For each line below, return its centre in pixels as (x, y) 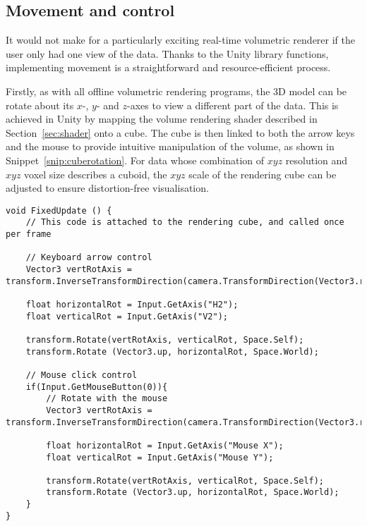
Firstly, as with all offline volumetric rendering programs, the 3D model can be (176, 91)
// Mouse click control (82, 375)
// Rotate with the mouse (107, 399)
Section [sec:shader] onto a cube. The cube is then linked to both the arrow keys (180, 132)
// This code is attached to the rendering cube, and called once (185, 222)
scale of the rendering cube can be (263, 174)
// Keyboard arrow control (89, 258)
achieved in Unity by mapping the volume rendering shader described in (162, 119)
